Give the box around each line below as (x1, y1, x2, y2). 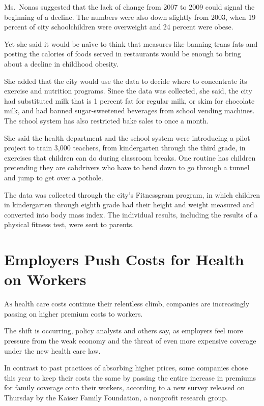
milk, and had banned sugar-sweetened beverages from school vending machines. (4, 105, 255, 116)
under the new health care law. (4, 345, 101, 356)
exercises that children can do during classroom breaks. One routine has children (4, 152, 256, 163)
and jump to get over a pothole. (4, 172, 103, 182)
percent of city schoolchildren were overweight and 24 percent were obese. (4, 21, 233, 32)
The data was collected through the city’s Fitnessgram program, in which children (4, 189, 260, 200)
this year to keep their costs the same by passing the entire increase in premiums (4, 372, 256, 383)
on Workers (4, 269, 86, 290)
